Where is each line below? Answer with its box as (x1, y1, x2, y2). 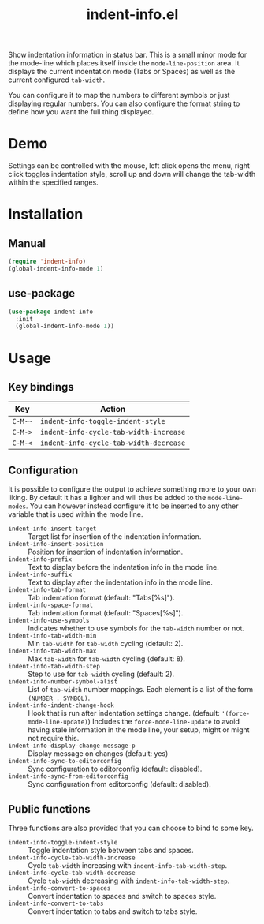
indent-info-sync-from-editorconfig (8, 772, 128, 780)
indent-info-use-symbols (8, 617, 90, 625)
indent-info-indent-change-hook (8, 701, 114, 709)
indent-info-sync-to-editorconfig (8, 758, 122, 765)
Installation (8, 205, 84, 223)
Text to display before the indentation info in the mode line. (28, 563, 219, 572)
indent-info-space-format (8, 601, 93, 609)
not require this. (28, 734, 80, 743)
